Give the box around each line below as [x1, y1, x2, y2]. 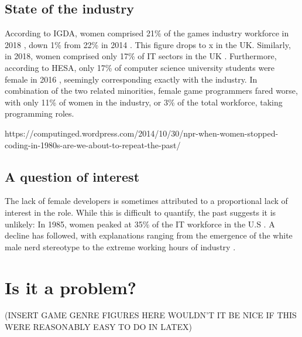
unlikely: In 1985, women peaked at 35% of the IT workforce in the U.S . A [5, 217, 275, 230]
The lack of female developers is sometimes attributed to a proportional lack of [5, 195, 288, 207]
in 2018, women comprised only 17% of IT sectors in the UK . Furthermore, [5, 50, 277, 62]
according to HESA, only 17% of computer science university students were [5, 61, 275, 73]
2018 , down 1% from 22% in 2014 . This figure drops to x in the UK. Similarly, [5, 38, 291, 50]
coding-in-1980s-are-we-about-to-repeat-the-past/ [5, 138, 181, 151]
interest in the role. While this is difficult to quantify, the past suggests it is [5, 206, 276, 218]
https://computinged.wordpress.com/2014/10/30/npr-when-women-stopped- [5, 127, 279, 139]
